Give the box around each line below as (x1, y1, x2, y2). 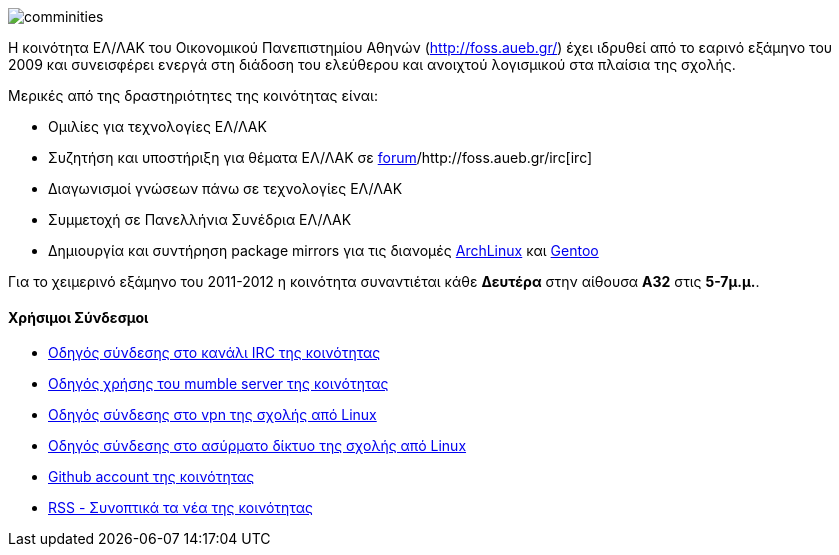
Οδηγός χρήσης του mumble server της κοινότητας (48, 375, 389, 393)
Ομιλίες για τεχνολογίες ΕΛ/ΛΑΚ (48, 118, 267, 135)
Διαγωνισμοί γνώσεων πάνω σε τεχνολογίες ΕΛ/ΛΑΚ (48, 180, 403, 197)
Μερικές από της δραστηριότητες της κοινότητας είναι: (8, 87, 378, 104)
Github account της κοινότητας (48, 468, 255, 486)
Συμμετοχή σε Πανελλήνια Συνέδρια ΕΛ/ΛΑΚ (48, 211, 352, 228)
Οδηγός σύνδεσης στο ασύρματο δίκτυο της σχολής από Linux (48, 437, 467, 455)
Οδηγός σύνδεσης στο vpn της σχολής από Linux (48, 406, 377, 424)
